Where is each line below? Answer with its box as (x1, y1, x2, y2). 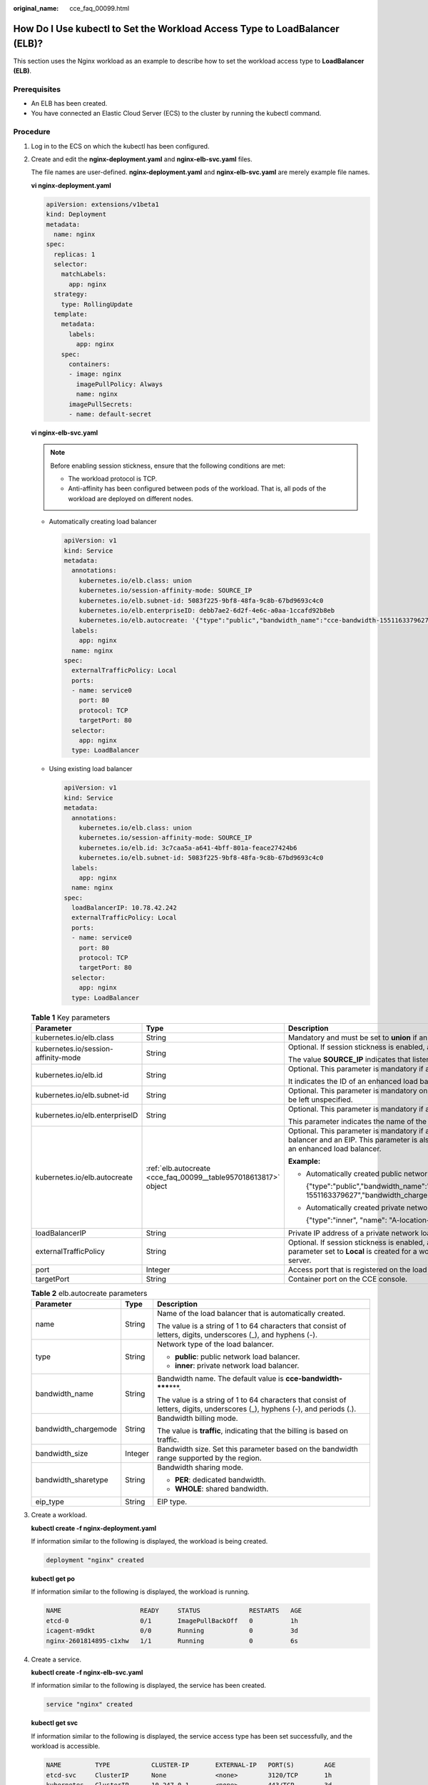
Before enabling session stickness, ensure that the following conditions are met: (50, 461, 285, 470)
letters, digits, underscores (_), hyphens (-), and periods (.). (157, 1404, 357, 1414)
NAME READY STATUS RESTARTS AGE (46, 1606, 302, 1615)
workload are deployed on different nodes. (68, 494, 194, 503)
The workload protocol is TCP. (68, 475, 158, 483)
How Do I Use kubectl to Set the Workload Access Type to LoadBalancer (13, 22, 340, 35)
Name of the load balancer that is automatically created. (157, 1309, 346, 1319)
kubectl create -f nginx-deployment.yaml (31, 1524, 157, 1532)
